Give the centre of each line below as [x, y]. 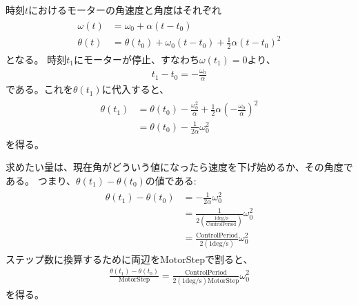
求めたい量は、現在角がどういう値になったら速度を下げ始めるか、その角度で [179, 167]
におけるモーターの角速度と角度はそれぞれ [125, 10]
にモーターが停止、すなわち [137, 60]
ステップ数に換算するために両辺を [83, 259]
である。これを [39, 89]
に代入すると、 [136, 89]
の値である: [171, 180]
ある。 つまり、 [41, 180]
